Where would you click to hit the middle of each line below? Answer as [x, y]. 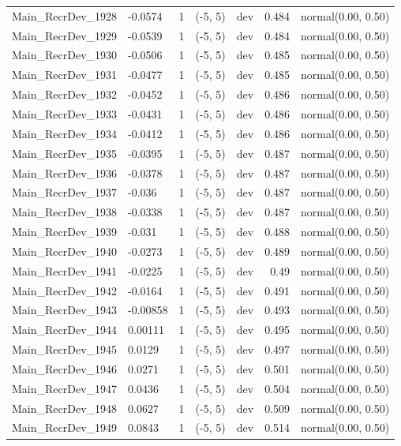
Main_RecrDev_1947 [65, 388]
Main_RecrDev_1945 [65, 349]
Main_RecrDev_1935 [65, 153]
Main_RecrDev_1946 [65, 368]
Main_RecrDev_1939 [65, 232]
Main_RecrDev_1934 [65, 133]
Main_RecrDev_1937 [65, 192]
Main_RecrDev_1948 [65, 408]
